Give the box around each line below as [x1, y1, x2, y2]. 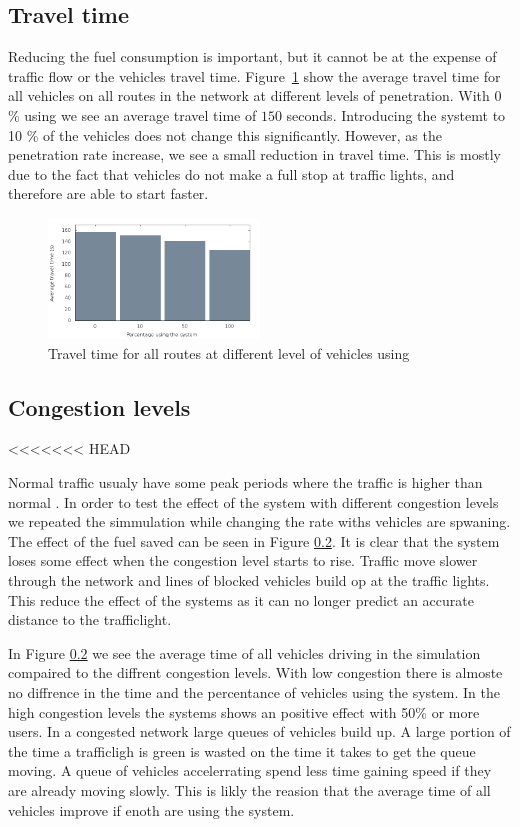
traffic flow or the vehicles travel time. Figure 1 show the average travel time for [8, 65, 501, 86]
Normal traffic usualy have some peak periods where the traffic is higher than [8, 472, 483, 493]
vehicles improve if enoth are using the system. [8, 799, 295, 820]
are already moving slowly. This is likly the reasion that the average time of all [8, 779, 491, 800]
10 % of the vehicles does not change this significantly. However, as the [8, 124, 442, 145]
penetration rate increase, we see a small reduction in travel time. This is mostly [8, 144, 501, 165]
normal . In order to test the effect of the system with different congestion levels [8, 491, 499, 512]
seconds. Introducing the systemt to [286, 104, 506, 125]
